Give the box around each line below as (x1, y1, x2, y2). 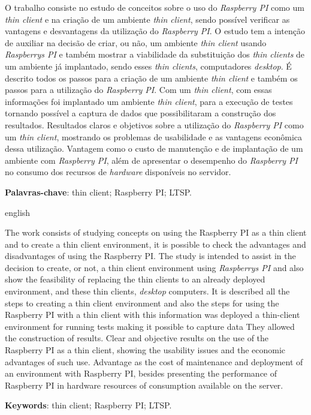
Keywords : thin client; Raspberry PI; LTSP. (5, 399, 172, 411)
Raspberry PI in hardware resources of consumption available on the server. (5, 378, 283, 391)
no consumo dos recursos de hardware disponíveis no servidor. (5, 166, 231, 178)
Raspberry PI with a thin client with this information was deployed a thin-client (5, 308, 300, 321)
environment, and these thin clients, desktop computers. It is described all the (5, 285, 290, 297)
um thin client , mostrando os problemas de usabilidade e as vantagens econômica (5, 130, 302, 143)
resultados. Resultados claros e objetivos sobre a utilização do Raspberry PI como (5, 118, 304, 131)
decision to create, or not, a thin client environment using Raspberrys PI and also (5, 261, 304, 273)
